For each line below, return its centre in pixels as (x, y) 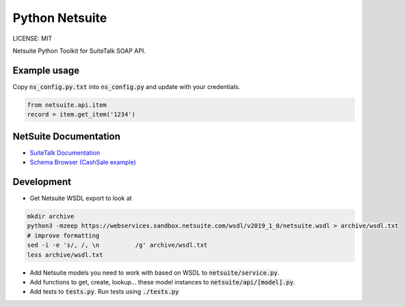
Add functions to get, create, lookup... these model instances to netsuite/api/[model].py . (162, 282)
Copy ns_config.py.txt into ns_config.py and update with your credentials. (127, 86)
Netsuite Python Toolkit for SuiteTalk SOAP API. (79, 51)
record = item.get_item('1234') (81, 114)
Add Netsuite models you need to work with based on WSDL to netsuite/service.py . (155, 272)
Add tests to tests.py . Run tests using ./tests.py (104, 292)
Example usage (46, 70)
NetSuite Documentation (67, 136)
